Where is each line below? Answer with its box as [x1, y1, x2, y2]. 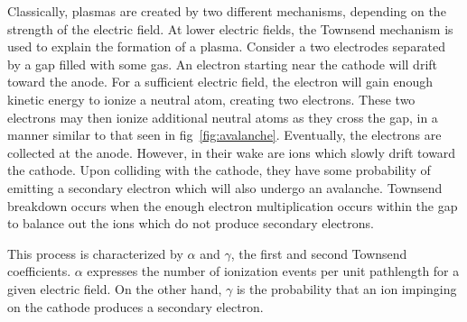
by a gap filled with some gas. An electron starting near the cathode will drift [7, 54, 437, 73]
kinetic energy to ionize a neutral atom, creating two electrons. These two [7, 89, 416, 108]
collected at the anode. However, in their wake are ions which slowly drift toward [7, 143, 456, 161]
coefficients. [7, 262, 71, 281]
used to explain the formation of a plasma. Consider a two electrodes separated [7, 37, 446, 56]
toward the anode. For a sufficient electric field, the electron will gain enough [7, 72, 433, 91]
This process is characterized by [7, 244, 183, 262]
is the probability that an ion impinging [236, 279, 457, 298]
